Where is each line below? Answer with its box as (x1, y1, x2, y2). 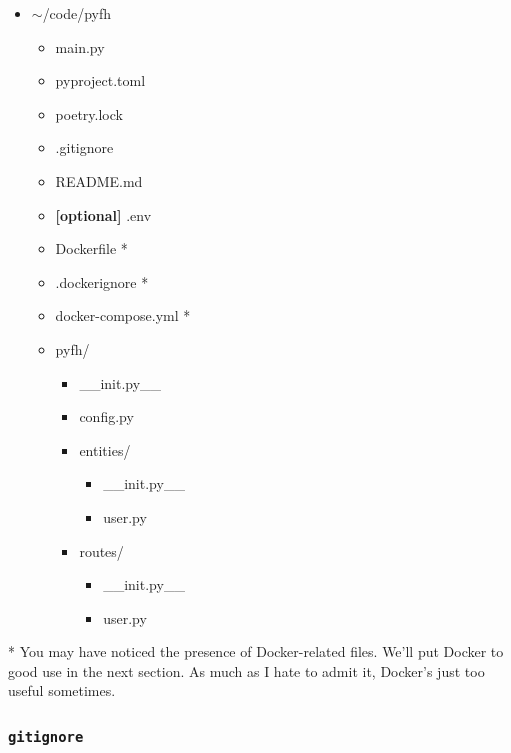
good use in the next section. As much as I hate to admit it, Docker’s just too (8, 660, 485, 681)
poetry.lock (55, 103, 123, 124)
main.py (55, 36, 105, 57)
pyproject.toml (55, 70, 146, 91)
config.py (79, 406, 134, 427)
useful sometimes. (8, 680, 116, 701)
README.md (55, 170, 143, 191)
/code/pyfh (42, 3, 112, 23)
